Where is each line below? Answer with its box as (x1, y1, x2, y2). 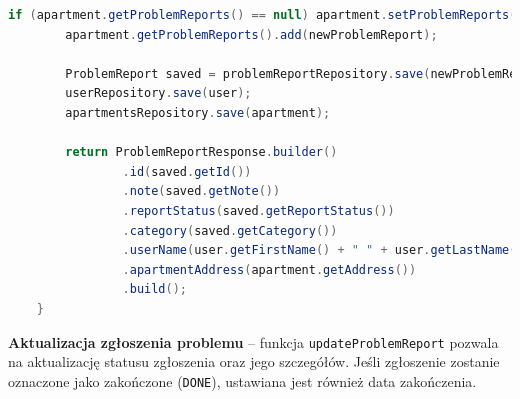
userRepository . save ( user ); (65, 86, 252, 101)
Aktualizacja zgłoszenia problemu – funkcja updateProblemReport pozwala (8, 331, 499, 352)
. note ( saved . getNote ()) (122, 184, 281, 199)
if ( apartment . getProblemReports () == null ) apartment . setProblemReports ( (8, 8, 517, 22)
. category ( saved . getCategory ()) (122, 223, 338, 238)
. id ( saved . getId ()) (122, 164, 252, 179)
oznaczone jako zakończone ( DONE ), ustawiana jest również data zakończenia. (8, 370, 477, 391)
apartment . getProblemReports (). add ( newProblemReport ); (65, 27, 438, 42)
